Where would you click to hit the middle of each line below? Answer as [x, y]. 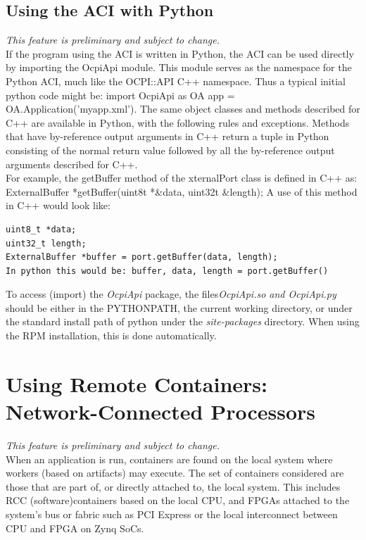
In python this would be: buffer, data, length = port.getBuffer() [167, 271]
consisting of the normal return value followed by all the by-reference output [170, 150]
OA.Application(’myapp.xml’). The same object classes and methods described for [183, 109]
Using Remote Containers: [137, 383]
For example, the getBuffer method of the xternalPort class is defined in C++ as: [182, 178]
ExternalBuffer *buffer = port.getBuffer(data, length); [142, 257]
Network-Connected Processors [160, 412]
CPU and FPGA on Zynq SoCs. [75, 528]
